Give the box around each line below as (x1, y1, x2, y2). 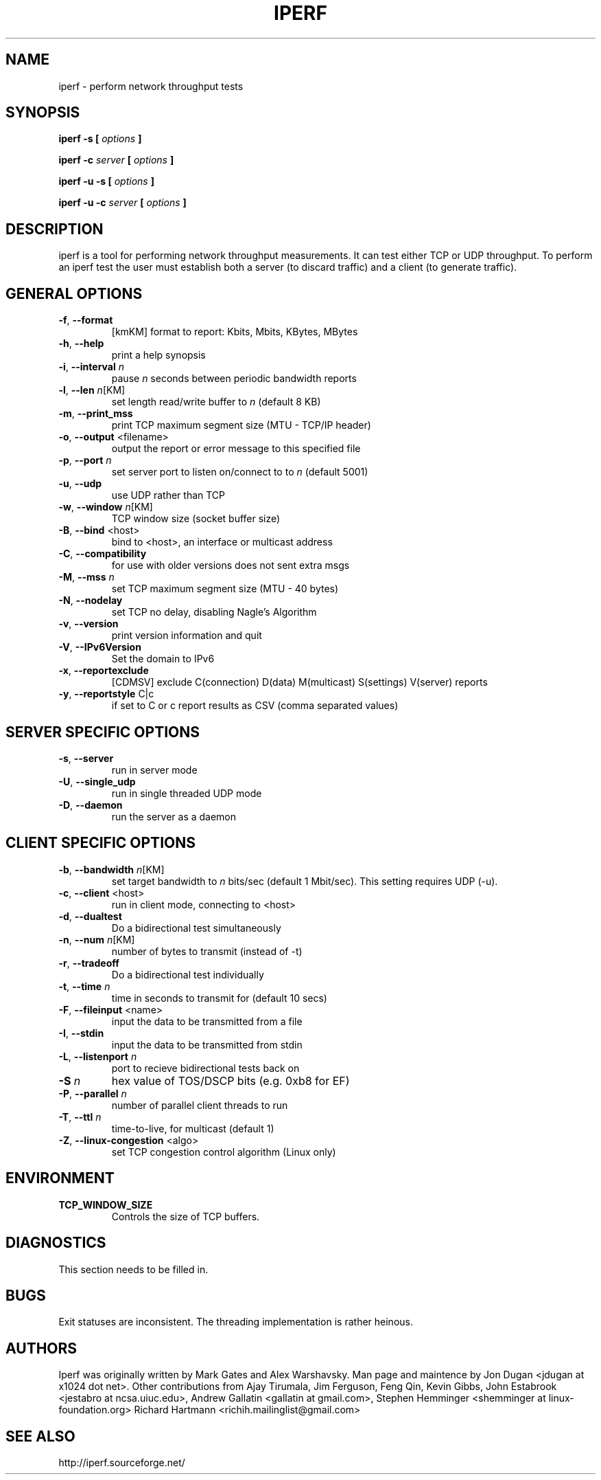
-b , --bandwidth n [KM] (58, 863, 165, 875)
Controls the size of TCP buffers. (111, 1210, 260, 1222)
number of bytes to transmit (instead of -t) (111, 945, 303, 957)
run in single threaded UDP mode (111, 787, 262, 799)
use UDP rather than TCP (111, 489, 226, 502)
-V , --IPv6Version (58, 641, 141, 653)
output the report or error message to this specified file (111, 442, 361, 455)
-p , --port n (58, 454, 112, 467)
